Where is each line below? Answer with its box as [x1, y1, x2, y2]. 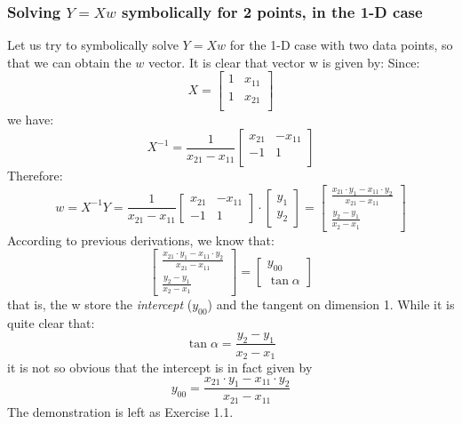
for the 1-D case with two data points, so [229, 36, 453, 54]
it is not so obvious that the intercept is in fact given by [7, 357, 313, 376]
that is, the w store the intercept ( [7, 295, 193, 314]
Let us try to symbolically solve [7, 36, 179, 54]
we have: [7, 110, 54, 129]
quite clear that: [7, 314, 95, 332]
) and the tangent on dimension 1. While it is [207, 295, 455, 314]
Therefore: [7, 166, 63, 184]
